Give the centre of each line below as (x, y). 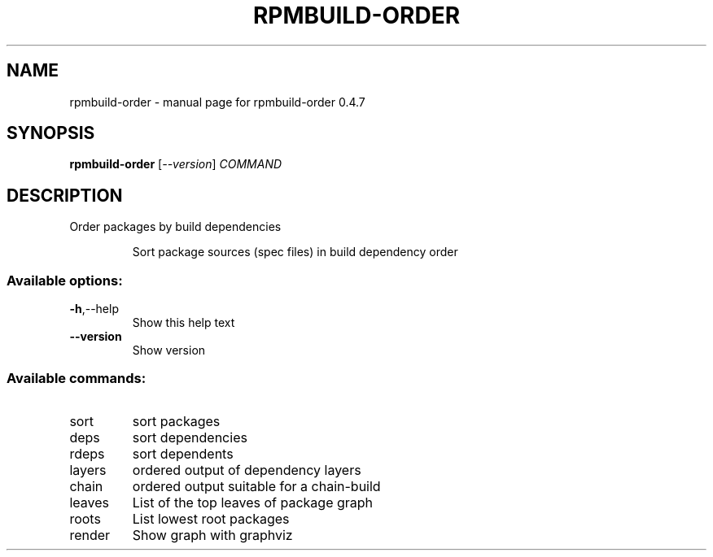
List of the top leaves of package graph (253, 502)
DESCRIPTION (65, 195)
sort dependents (183, 453)
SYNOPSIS (51, 133)
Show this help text (184, 323)
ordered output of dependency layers (247, 470)
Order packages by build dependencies (175, 227)
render (90, 535)
